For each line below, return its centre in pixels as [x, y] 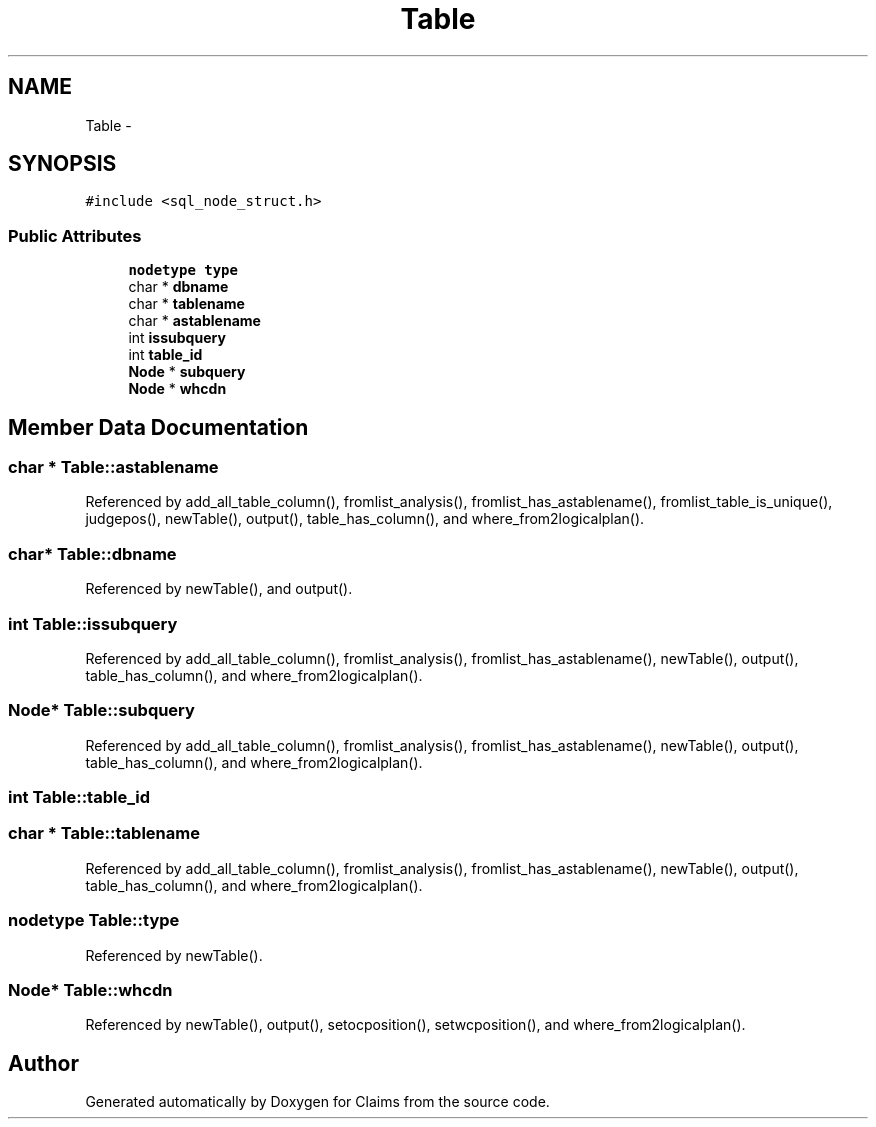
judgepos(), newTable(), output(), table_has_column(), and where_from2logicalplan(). [365, 519]
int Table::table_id [79, 797]
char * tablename [186, 304]
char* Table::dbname [92, 553]
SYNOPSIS [62, 164]
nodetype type [183, 270]
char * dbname [178, 287]
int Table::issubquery [93, 623]
